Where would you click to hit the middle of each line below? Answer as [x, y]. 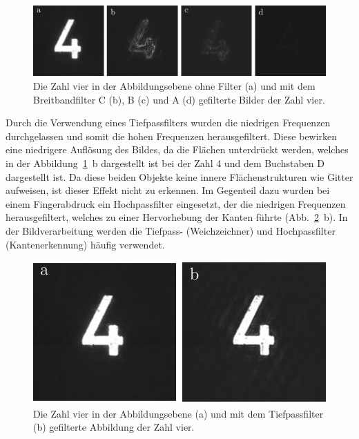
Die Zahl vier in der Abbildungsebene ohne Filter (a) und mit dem [174, 86]
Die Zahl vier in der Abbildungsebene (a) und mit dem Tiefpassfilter [178, 413]
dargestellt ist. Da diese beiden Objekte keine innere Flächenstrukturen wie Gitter [179, 176]
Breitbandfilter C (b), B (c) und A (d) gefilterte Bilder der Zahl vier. [179, 99]
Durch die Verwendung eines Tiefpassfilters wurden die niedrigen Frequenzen [168, 123]
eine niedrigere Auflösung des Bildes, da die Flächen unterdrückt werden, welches [177, 149]
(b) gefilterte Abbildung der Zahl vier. [114, 427]
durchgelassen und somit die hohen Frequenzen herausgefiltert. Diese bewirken [172, 136]
